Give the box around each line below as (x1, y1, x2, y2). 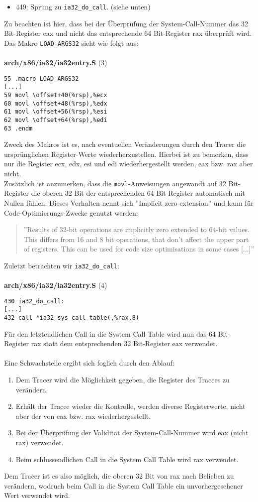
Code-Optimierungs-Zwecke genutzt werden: (4, 207, 138, 218)
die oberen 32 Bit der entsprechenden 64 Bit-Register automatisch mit (31, 188, 246, 198)
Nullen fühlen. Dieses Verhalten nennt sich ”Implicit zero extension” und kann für (4, 197, 254, 208)
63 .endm (4, 125, 33, 132)
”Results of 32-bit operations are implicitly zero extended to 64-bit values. (23, 224, 250, 235)
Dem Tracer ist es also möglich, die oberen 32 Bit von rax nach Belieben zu (4, 471, 234, 481)
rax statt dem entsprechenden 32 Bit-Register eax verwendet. (31, 338, 218, 349)
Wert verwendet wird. (4, 490, 70, 501)
